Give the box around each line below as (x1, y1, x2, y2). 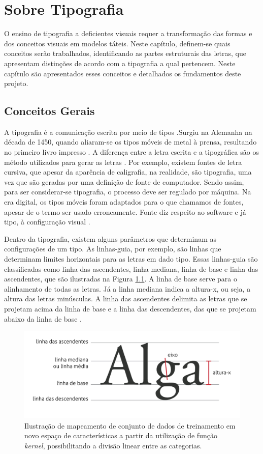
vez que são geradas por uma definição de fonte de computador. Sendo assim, (4, 176, 244, 187)
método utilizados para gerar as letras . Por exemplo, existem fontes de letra (4, 156, 242, 167)
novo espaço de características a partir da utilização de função (24, 430, 217, 441)
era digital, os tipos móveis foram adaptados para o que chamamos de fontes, (4, 196, 244, 207)
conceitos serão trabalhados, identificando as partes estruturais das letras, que (4, 48, 246, 59)
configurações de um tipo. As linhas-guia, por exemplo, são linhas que (4, 243, 221, 254)
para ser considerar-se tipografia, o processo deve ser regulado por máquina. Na (4, 186, 251, 197)
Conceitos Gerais (4, 103, 95, 119)
